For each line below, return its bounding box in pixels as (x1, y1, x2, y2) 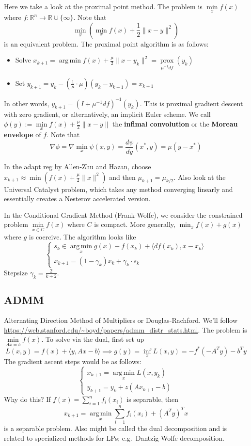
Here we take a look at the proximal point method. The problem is (4, 1, 203, 11)
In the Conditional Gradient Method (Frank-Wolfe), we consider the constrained (4, 209, 243, 220)
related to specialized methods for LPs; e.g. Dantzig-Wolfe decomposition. (4, 432, 224, 443)
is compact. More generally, (94, 219, 175, 229)
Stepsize (4, 267, 28, 277)
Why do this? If (4, 394, 51, 404)
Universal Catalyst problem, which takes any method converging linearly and (4, 184, 233, 194)
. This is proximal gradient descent (140, 98, 243, 108)
